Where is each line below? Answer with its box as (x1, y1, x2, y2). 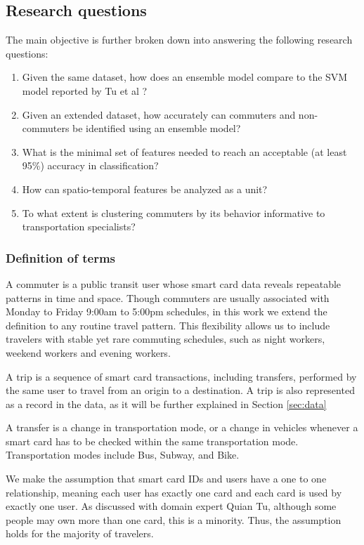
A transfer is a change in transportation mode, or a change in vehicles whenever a (6, 420, 358, 435)
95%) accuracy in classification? (22, 158, 159, 173)
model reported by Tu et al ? (22, 83, 148, 98)
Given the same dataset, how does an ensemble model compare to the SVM (22, 70, 348, 84)
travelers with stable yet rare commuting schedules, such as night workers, (6, 331, 325, 346)
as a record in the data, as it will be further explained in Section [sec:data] (6, 396, 327, 411)
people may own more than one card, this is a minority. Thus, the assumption (6, 512, 342, 527)
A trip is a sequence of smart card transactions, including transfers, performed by (6, 369, 357, 383)
